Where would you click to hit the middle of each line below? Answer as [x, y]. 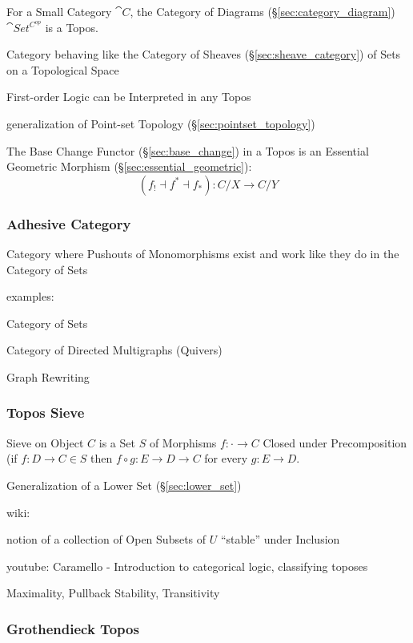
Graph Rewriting [48, 376]
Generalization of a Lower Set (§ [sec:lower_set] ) [124, 485]
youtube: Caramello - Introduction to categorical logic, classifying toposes [187, 566]
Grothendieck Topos [73, 628]
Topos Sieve [46, 412]
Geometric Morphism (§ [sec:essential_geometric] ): [129, 166]
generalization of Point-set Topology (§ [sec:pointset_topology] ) [161, 123]
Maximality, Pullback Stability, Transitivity [113, 593]
